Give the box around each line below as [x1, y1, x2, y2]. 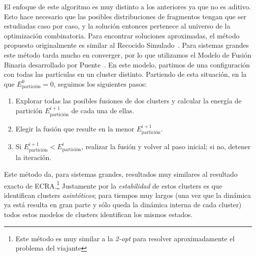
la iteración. [15, 152, 52, 162]
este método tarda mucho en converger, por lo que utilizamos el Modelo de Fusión [4, 49, 252, 60]
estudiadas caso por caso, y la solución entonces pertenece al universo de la [4, 21, 230, 31]
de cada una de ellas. [71, 105, 134, 116]
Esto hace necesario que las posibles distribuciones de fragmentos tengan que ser [4, 11, 247, 21]
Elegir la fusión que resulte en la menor [15, 123, 134, 133]
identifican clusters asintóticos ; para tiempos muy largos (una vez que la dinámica [4, 190, 251, 200]
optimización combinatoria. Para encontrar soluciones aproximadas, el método [4, 30, 240, 40]
